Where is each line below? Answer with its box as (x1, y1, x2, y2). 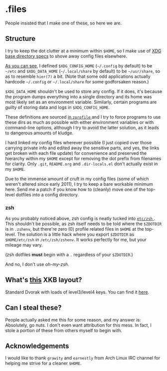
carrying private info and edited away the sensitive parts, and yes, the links (5, 145, 160, 151)
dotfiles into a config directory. (15, 191, 79, 198)
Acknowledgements (5, 342, 69, 351)
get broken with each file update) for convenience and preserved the (5, 150, 147, 156)
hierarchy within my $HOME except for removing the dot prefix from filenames (5, 155, 162, 161)
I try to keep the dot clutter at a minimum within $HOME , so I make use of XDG (5, 47, 162, 53)
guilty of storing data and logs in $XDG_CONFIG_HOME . (5, 104, 110, 110)
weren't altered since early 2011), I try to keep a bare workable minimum (5, 181, 154, 187)
